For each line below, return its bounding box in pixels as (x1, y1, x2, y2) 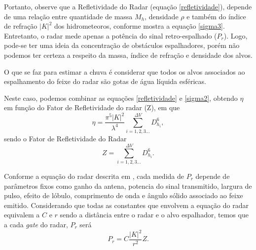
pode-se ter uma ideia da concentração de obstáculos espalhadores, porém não (4, 40, 240, 50)
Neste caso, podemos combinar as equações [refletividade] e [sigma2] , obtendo (4, 92, 238, 103)
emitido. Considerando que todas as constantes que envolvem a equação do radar (4, 200, 249, 210)
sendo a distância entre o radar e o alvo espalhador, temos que (60, 209, 249, 220)
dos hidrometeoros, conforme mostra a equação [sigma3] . (54, 21, 225, 31)
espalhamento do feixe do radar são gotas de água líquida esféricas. (4, 76, 206, 86)
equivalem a (4, 209, 40, 220)
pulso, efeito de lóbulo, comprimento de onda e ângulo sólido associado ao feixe (4, 190, 243, 201)
